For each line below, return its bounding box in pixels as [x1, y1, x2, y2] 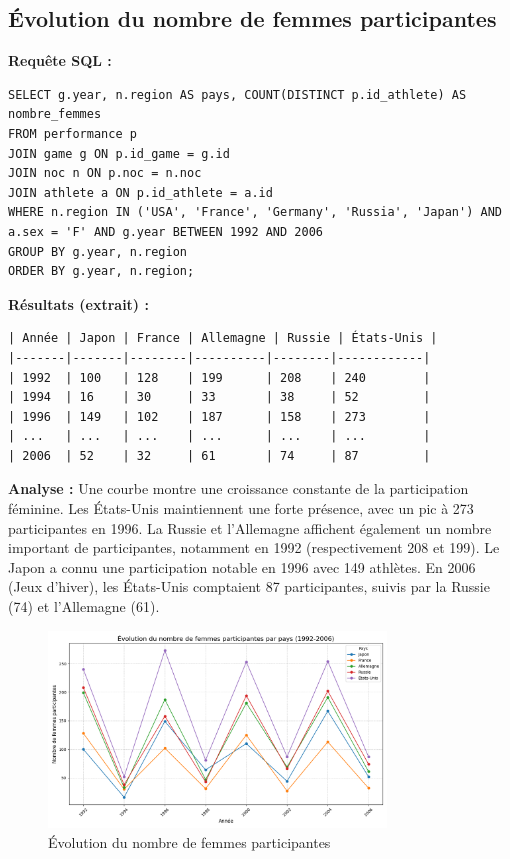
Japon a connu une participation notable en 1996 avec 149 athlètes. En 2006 [8, 556, 476, 577]
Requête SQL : [8, 50, 112, 71]
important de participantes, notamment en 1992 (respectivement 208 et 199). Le [8, 537, 500, 558]
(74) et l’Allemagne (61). [8, 596, 160, 617]
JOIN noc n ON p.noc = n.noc [8, 166, 202, 181]
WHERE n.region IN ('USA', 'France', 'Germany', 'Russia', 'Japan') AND [8, 205, 502, 220]
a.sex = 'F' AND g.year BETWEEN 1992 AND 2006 [8, 224, 323, 239]
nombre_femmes [8, 107, 102, 122]
